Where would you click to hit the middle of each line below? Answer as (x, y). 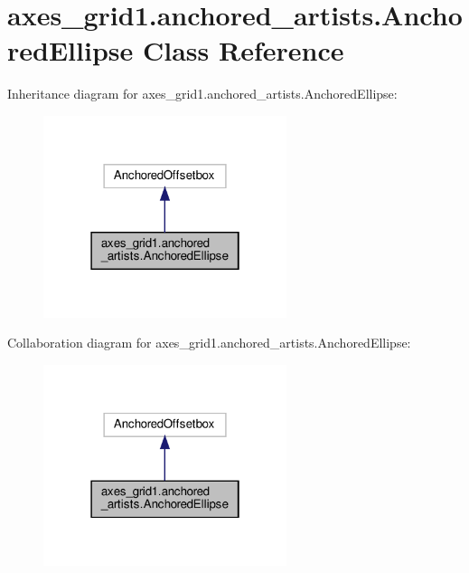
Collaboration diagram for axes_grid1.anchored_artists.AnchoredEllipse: (209, 343)
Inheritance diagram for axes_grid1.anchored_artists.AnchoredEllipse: (202, 94)
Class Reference (243, 50)
